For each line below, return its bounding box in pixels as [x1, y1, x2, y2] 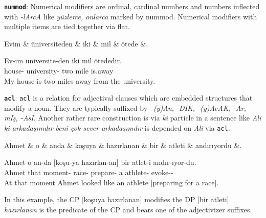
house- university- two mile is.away [4, 65, 114, 76]
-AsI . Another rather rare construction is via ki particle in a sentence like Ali [20, 112, 261, 123]
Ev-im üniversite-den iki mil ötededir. [4, 55, 122, 66]
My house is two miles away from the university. [4, 75, 156, 86]
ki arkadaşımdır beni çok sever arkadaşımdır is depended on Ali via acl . [4, 123, 230, 133]
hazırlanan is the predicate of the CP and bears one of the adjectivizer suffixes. [4, 204, 252, 214]
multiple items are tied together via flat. [4, 21, 130, 32]
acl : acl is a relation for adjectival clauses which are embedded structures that [4, 92, 253, 103]
